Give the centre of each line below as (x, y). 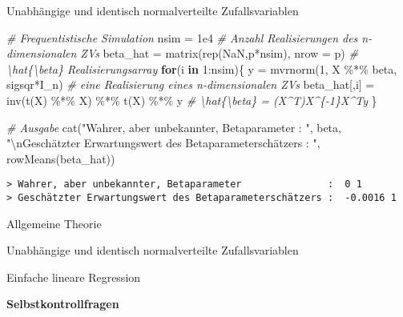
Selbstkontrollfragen (63, 304)
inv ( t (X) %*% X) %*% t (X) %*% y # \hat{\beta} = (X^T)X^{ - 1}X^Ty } (192, 100)
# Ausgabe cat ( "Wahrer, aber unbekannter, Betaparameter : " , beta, (174, 127)
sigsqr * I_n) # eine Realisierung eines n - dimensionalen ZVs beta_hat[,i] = (191, 84)
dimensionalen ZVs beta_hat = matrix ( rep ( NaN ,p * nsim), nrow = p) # (182, 53)
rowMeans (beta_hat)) (61, 158)
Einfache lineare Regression (74, 277)
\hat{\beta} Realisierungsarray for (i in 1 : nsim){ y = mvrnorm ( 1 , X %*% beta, (202, 68)
